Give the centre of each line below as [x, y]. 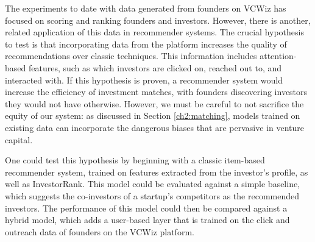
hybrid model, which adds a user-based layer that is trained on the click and [147, 220]
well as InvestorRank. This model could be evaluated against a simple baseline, [153, 184]
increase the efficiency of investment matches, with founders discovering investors [156, 92]
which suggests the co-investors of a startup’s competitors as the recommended [152, 195]
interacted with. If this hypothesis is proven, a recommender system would [144, 80]
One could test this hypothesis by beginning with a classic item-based [135, 160]
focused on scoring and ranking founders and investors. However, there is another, [158, 20]
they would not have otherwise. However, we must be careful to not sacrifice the [154, 103]
